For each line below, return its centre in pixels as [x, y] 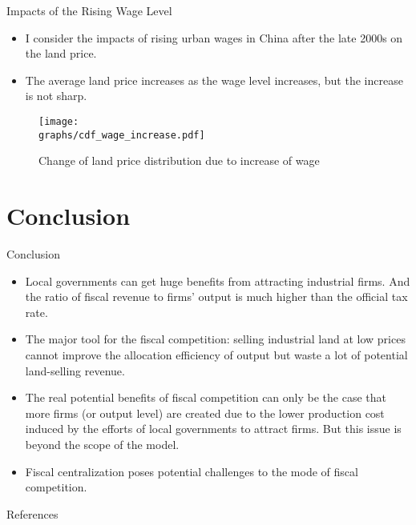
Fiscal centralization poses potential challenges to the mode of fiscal [192, 471]
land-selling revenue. [75, 370]
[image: [59, 121]
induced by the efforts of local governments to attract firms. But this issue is [213, 429]
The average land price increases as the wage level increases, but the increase [214, 80]
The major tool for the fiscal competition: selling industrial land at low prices [215, 339]
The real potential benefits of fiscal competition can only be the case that [206, 397]
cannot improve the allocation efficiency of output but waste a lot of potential [216, 354]
